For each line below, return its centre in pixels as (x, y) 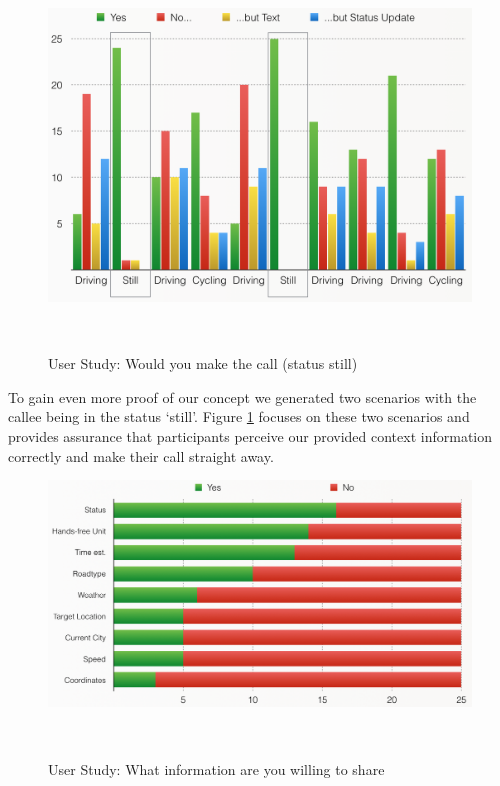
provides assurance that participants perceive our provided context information (250, 435)
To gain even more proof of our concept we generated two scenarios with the (242, 396)
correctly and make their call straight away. (141, 455)
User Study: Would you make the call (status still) (203, 363)
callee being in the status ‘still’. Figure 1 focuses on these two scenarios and (239, 416)
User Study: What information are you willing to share (216, 768)
